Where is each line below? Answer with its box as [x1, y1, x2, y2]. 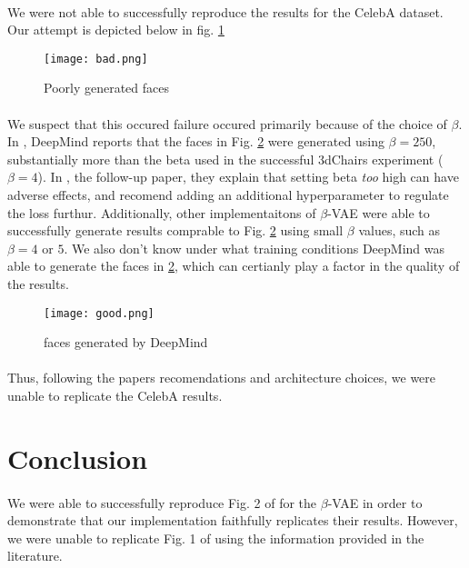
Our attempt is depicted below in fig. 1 [7, 20, 225, 39]
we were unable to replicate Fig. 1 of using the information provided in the [7, 528, 424, 547]
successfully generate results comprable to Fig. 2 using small [7, 221, 344, 240]
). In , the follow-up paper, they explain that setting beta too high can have [37, 167, 459, 186]
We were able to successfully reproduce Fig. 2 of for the [7, 493, 317, 512]
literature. [7, 546, 63, 565]
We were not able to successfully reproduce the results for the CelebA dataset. [7, 2, 444, 21]
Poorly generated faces [44, 78, 170, 97]
